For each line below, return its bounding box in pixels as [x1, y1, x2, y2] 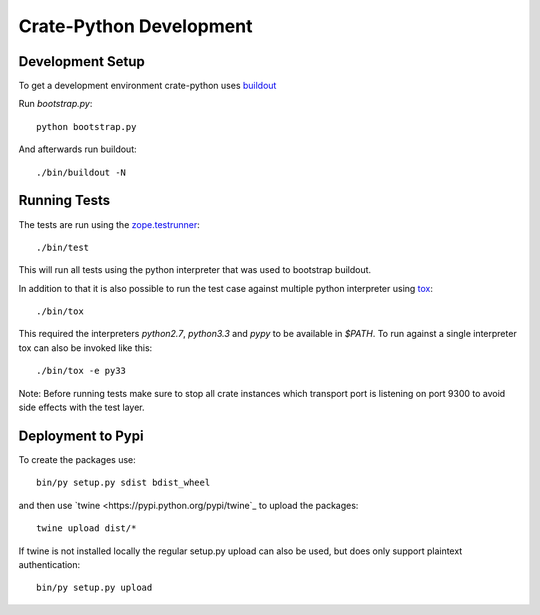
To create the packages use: [18, 453, 137, 465]
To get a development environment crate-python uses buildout [18, 80, 277, 92]
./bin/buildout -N [36, 166, 127, 178]
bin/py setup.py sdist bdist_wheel [36, 477, 211, 489]
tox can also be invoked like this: [18, 341, 153, 354]
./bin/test [36, 241, 90, 253]
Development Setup [18, 53, 145, 70]
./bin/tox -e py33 [36, 365, 127, 377]
